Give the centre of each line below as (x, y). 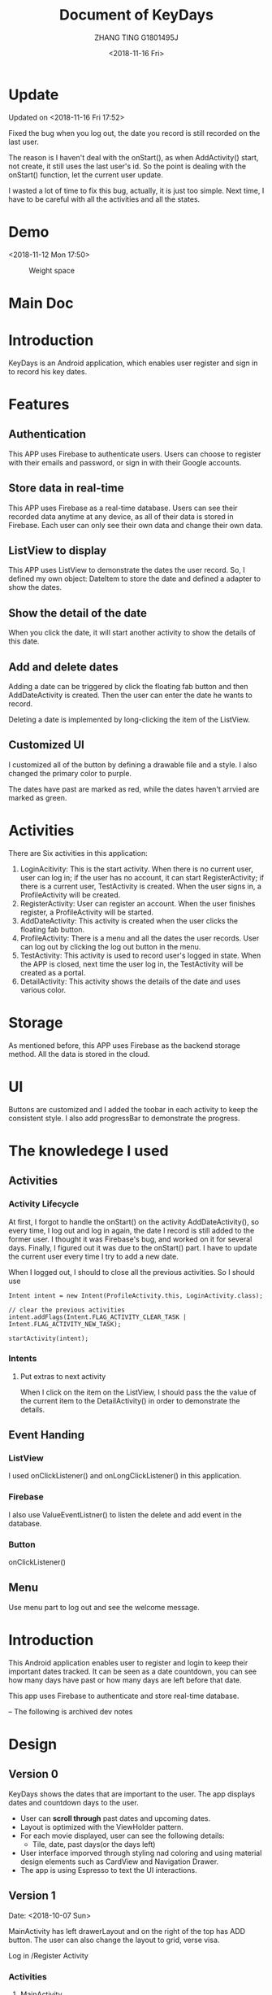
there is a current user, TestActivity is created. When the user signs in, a (141, 886)
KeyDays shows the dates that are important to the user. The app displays (132, 1794)
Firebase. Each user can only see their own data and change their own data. (136, 525)
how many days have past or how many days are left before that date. (125, 1680)
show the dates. (35, 587)
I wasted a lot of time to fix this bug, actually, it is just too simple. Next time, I (136, 190)
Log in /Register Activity (49, 1955)
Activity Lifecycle (44, 1204)
